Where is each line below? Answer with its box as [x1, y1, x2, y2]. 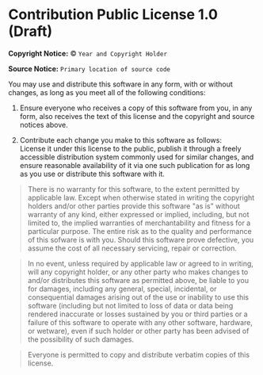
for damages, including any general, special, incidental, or [27, 284, 217, 293]
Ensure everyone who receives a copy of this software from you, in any [19, 103, 253, 113]
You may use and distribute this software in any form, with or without [8, 79, 234, 89]
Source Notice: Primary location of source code [8, 63, 171, 73]
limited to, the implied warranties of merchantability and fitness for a [27, 218, 251, 228]
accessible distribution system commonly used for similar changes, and [19, 152, 254, 162]
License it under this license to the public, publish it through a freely [19, 143, 242, 153]
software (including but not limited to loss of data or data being [27, 300, 234, 310]
